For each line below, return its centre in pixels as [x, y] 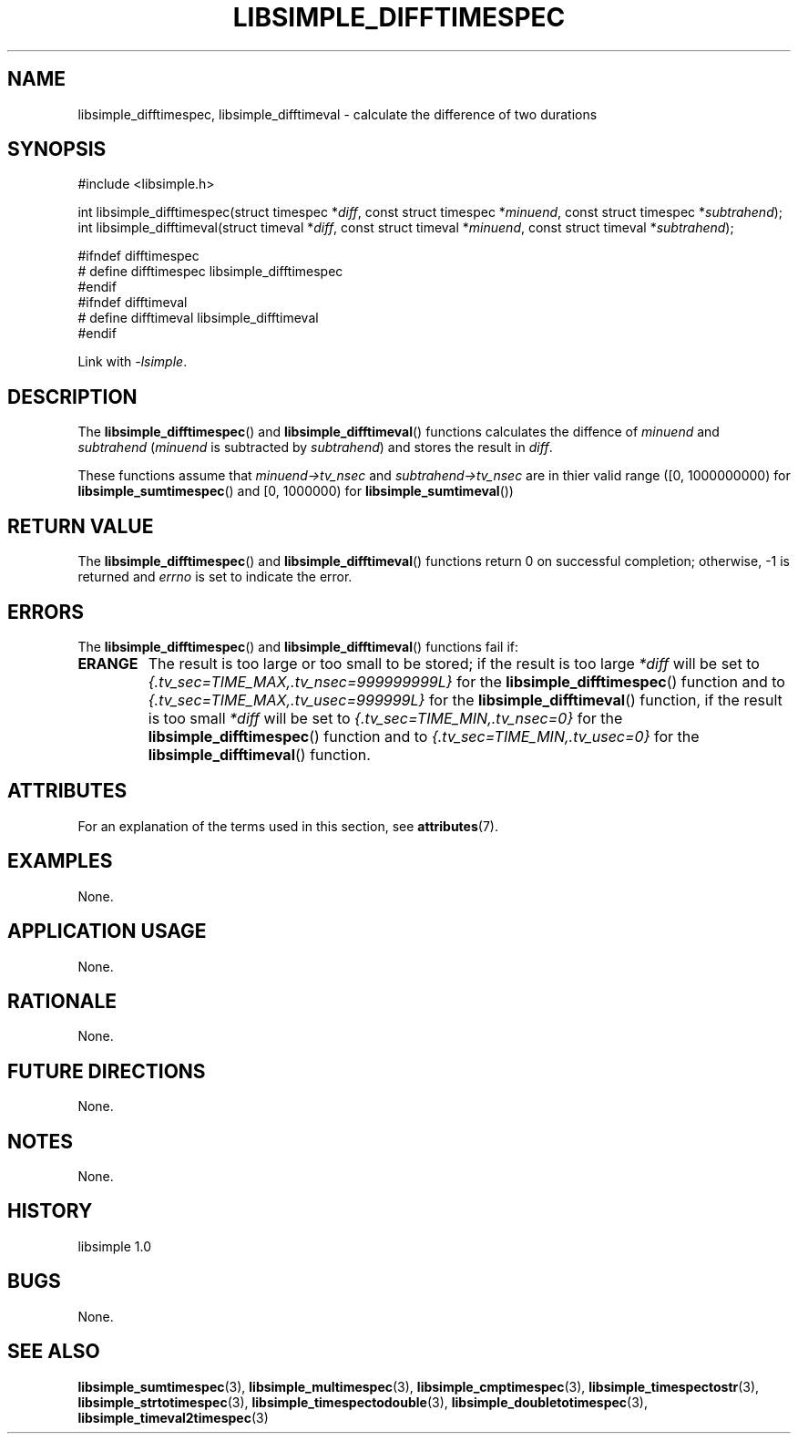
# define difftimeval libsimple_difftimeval [198, 318]
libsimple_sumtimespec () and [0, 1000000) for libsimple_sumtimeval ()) [296, 491]
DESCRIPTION [72, 396]
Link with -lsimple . [133, 362]
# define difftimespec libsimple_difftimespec [210, 272]
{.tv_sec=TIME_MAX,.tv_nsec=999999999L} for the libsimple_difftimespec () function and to [466, 681]
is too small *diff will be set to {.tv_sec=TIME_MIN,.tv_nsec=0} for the [385, 718]
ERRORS [46, 612]
